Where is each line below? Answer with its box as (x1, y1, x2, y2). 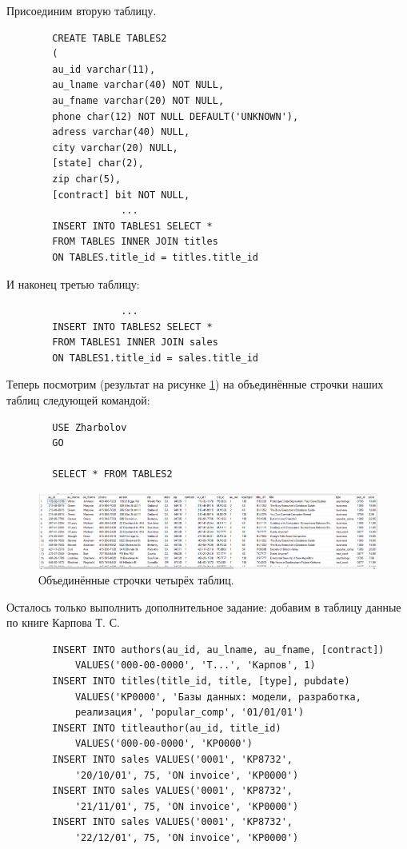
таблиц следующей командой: (6, 392, 150, 409)
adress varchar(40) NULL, (52, 126, 190, 138)
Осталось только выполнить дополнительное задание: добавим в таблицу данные (6, 598, 401, 615)
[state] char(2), (52, 157, 144, 169)
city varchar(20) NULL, (52, 141, 178, 153)
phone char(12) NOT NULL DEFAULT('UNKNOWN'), (52, 110, 299, 122)
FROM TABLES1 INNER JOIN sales (52, 337, 218, 349)
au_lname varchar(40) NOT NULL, (52, 79, 225, 91)
